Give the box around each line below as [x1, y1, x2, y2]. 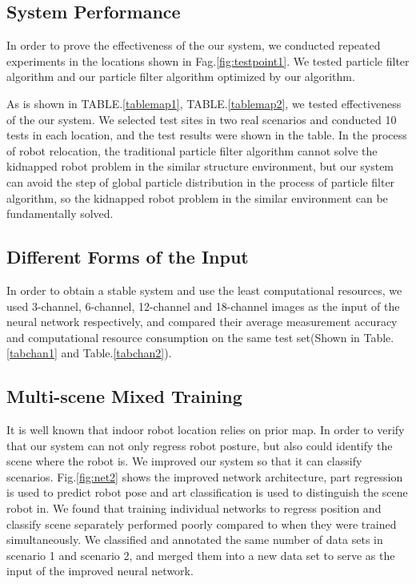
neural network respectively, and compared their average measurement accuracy [6, 313, 398, 330]
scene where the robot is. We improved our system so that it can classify [6, 453, 362, 469]
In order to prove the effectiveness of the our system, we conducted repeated [6, 37, 381, 54]
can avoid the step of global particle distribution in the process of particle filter [6, 173, 395, 190]
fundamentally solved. [6, 205, 114, 222]
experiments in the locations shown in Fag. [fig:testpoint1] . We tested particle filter [6, 52, 410, 69]
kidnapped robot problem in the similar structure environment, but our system [6, 158, 394, 175]
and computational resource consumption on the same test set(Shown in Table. [6, 328, 394, 345]
